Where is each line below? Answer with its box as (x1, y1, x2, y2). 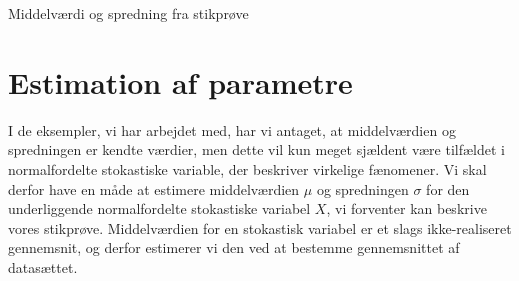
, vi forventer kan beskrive (326, 198, 487, 219)
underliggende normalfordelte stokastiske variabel (8, 198, 311, 219)
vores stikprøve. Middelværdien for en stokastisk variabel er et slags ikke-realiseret (8, 217, 512, 238)
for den (426, 178, 470, 199)
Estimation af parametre (8, 61, 353, 102)
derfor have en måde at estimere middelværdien (8, 178, 300, 199)
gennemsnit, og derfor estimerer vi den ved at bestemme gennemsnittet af (8, 237, 460, 258)
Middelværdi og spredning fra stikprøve (8, 3, 249, 23)
